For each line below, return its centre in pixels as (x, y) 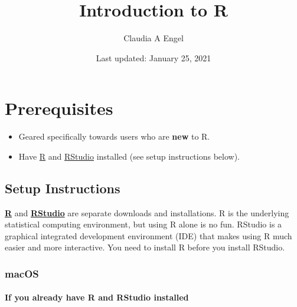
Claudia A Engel (154, 38)
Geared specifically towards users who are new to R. (114, 136)
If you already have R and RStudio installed (97, 297)
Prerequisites (59, 108)
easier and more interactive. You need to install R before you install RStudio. (145, 247)
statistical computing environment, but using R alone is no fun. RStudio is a (143, 224)
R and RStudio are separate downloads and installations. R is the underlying (147, 212)
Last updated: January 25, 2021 (154, 57)
